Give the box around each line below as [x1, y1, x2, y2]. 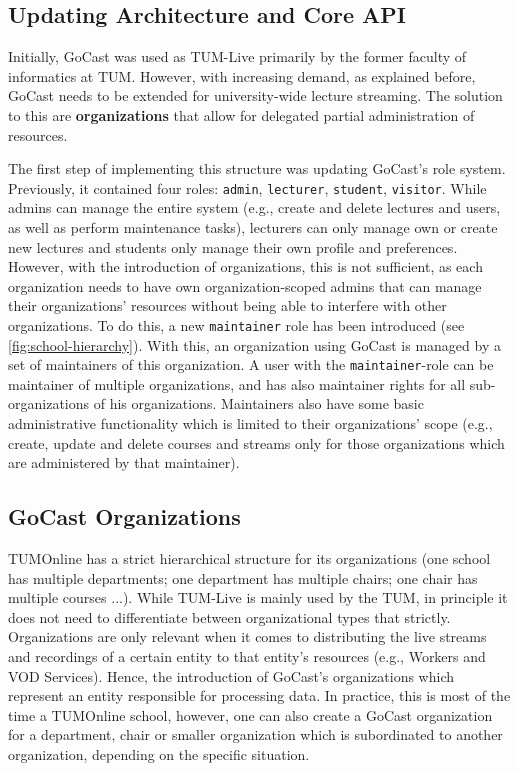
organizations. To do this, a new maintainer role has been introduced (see [8, 314, 465, 335]
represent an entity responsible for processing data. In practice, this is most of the [8, 685, 511, 706]
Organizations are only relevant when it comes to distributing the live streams [8, 626, 487, 647]
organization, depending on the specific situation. [8, 744, 310, 764]
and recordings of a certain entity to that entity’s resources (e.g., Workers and [8, 646, 486, 667]
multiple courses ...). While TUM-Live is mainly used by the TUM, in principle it [8, 587, 508, 608]
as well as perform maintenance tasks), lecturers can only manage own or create [8, 217, 498, 238]
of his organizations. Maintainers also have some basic [93, 393, 424, 414]
